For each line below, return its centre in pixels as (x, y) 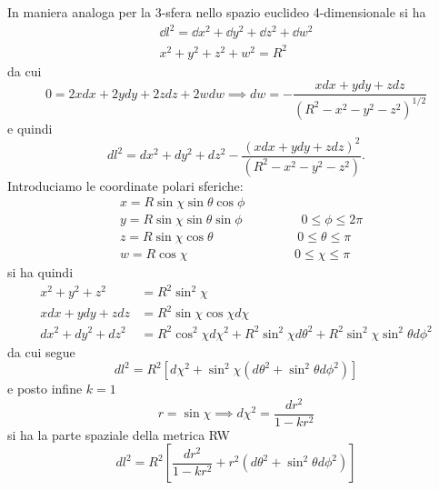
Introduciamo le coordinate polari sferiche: (125, 185)
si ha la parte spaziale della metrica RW (119, 434)
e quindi (30, 128)
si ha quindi (40, 272)
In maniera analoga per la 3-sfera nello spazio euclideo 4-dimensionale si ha (217, 12)
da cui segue (41, 351)
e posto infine (45, 389)
